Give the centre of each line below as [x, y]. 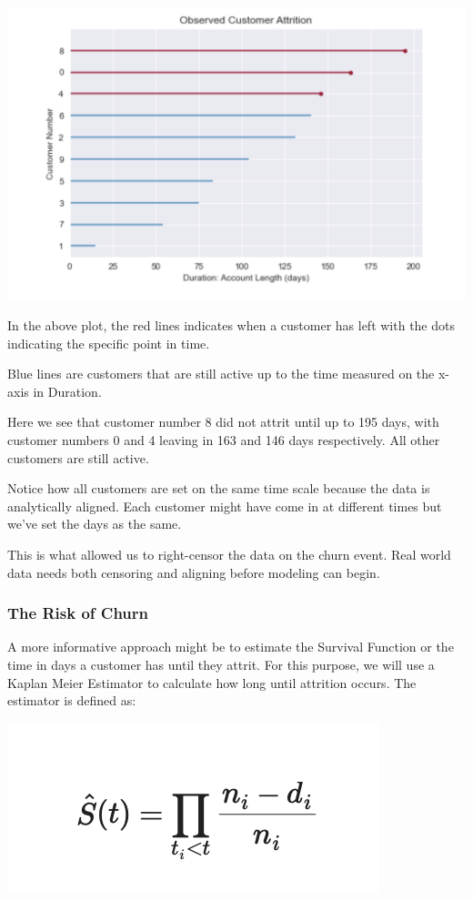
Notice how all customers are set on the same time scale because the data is [219, 488]
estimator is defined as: [72, 700]
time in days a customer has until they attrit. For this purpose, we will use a [221, 664]
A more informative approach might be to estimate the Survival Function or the [231, 647]
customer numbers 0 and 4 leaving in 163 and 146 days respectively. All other [224, 439]
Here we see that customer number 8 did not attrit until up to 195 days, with [223, 422]
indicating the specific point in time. [109, 343]
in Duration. [67, 391]
